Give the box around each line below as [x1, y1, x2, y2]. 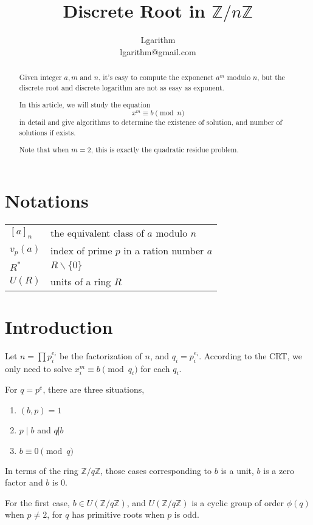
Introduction [5, 314, 113, 339]
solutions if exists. [19, 127, 76, 137]
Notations [5, 188, 89, 212]
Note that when [19, 144, 69, 155]
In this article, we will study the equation [19, 100, 151, 110]
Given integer [19, 72, 62, 83]
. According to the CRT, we [199, 349, 302, 362]
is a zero [263, 464, 294, 476]
